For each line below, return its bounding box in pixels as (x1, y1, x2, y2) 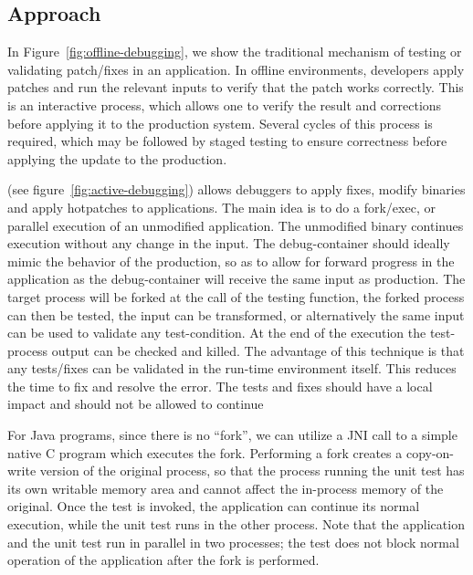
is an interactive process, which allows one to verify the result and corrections (7, 95, 442, 114)
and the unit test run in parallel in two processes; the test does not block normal (7, 532, 459, 551)
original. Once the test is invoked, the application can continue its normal (7, 497, 420, 516)
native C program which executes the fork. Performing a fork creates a (7, 443, 403, 462)
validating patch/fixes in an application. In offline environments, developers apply (7, 59, 465, 78)
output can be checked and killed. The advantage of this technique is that (51, 340, 465, 360)
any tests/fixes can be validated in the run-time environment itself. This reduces (7, 359, 457, 378)
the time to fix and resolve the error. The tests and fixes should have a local (7, 376, 433, 395)
